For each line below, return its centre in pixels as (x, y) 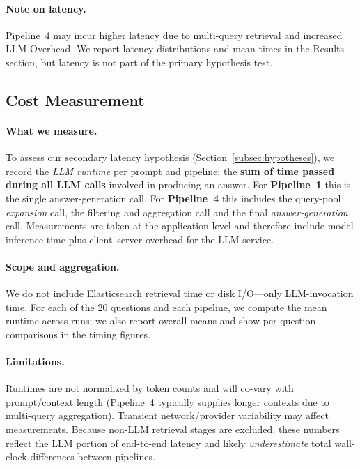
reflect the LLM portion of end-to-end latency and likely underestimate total (169, 443)
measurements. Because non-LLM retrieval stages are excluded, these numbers (173, 429)
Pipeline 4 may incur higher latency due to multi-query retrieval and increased (174, 35)
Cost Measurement (75, 99)
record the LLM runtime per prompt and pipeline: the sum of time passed (170, 171)
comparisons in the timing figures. (78, 334)
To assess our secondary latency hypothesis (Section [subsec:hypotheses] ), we (170, 157)
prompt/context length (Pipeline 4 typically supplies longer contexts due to (167, 401)
